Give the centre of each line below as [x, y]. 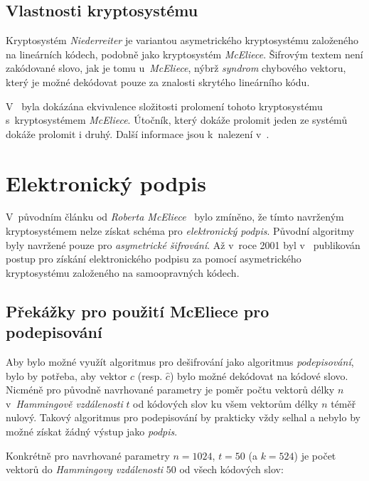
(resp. [150, 375]
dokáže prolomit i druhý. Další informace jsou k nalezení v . [138, 133]
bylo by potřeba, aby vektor [66, 375]
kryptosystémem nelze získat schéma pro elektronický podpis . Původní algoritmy [180, 231]
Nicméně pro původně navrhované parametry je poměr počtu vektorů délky [170, 390]
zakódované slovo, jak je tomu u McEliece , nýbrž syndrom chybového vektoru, [176, 68]
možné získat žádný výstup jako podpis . [92, 432]
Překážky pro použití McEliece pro [138, 311]
